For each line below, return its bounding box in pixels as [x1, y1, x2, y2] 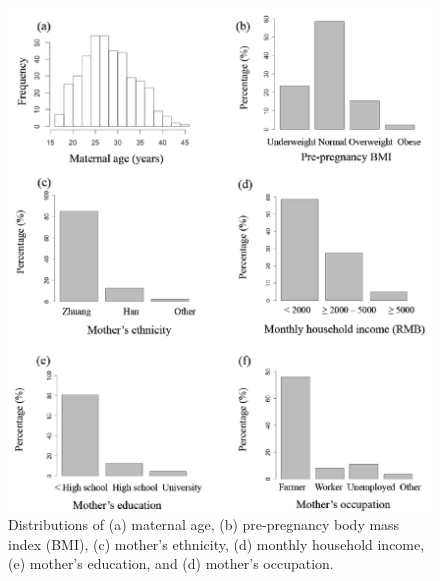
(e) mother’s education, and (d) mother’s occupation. [8, 553, 334, 574]
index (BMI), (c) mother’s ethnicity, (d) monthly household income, [8, 533, 425, 554]
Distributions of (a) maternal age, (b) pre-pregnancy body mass [8, 514, 400, 535]
